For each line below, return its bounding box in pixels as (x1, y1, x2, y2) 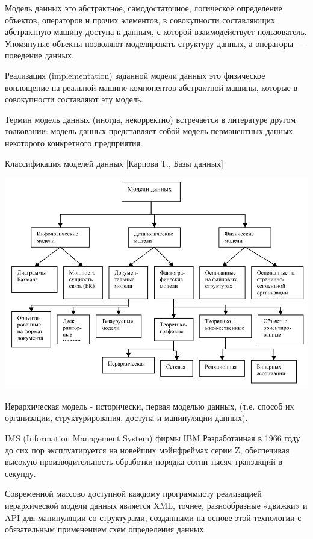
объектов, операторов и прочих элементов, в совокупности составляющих (5, 13, 276, 26)
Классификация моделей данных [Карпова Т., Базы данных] (5, 157, 223, 169)
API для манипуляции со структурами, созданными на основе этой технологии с (5, 511, 302, 523)
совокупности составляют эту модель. (5, 93, 143, 105)
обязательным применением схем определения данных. (5, 523, 206, 535)
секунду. (5, 467, 36, 479)
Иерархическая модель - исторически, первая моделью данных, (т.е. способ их (5, 399, 294, 412)
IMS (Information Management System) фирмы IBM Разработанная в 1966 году (5, 432, 300, 444)
